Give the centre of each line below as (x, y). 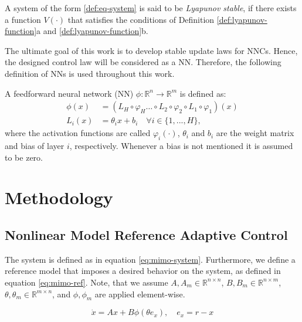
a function (23, 19)
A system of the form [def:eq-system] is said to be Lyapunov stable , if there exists (151, 8)
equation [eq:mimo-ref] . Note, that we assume (86, 282)
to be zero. (24, 157)
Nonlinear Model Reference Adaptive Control (146, 234)
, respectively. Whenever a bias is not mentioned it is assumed (181, 146)
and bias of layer (35, 146)
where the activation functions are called (78, 133)
